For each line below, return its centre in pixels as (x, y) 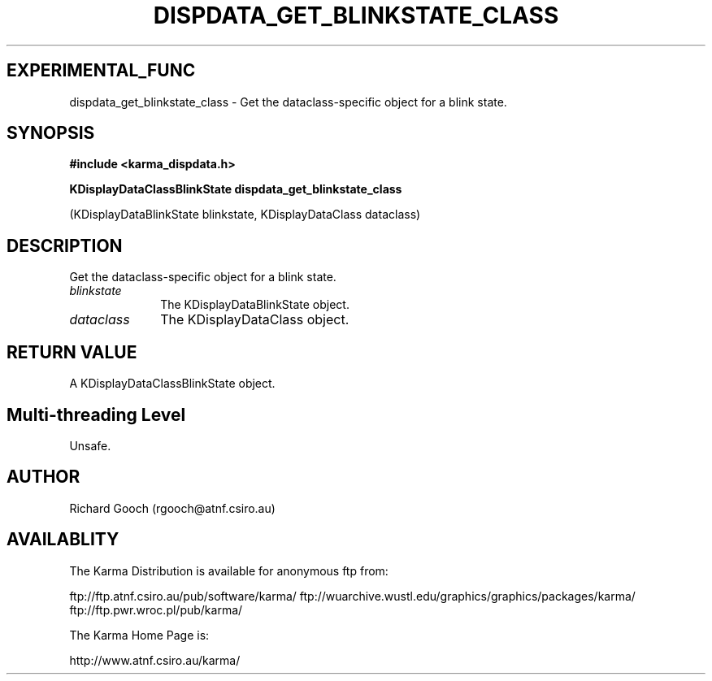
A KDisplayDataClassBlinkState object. (172, 384)
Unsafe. (90, 445)
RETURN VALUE (72, 352)
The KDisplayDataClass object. (255, 320)
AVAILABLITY (63, 540)
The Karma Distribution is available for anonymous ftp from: (229, 570)
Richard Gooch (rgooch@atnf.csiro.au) (172, 508)
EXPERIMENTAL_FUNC (101, 71)
